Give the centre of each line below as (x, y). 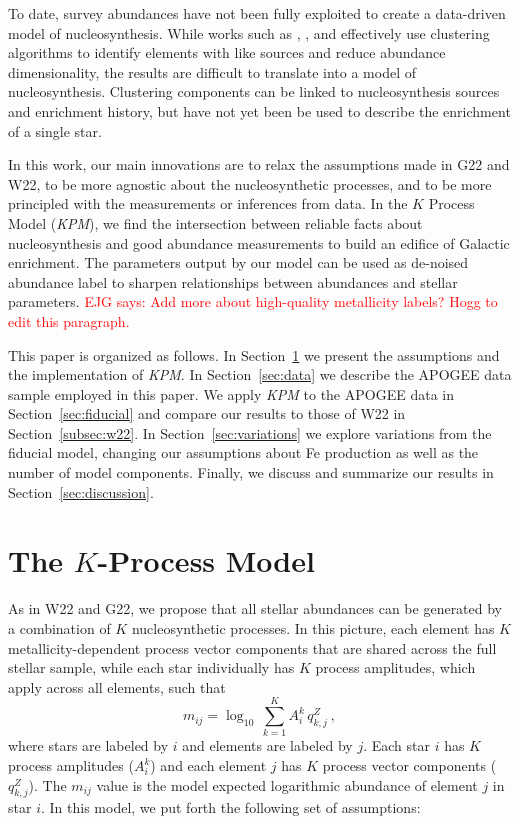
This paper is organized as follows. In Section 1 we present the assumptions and (254, 354)
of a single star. (55, 130)
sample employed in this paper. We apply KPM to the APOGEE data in (231, 393)
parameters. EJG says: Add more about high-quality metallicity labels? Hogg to (253, 301)
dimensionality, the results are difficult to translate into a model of (212, 71)
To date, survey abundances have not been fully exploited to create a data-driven (257, 13)
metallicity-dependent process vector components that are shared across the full (252, 647)
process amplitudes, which (395, 667)
